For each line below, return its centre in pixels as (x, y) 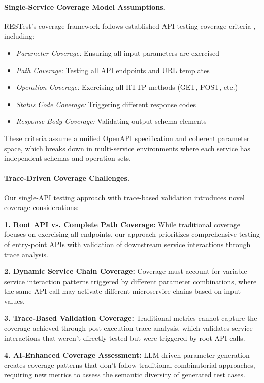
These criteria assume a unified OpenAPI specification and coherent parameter (127, 138)
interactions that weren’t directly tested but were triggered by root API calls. (125, 338)
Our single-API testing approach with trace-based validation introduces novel (124, 197)
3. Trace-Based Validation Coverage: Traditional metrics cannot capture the (131, 318)
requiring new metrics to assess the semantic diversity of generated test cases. (125, 375)
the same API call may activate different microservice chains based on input (123, 291)
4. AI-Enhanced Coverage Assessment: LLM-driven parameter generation (127, 355)
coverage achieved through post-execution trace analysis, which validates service (128, 328)
